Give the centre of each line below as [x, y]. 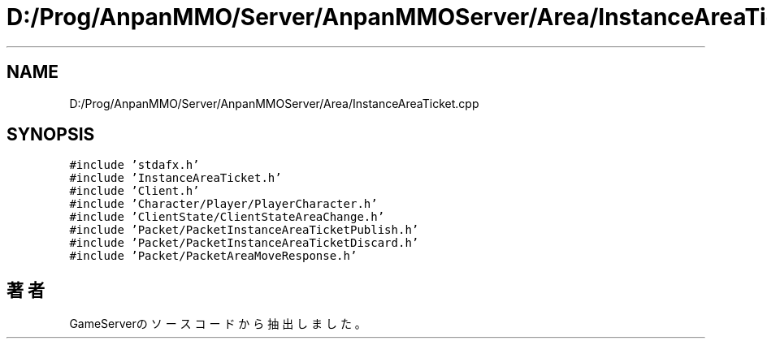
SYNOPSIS [51, 135]
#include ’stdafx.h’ [134, 165]
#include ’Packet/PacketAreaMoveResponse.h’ [213, 256]
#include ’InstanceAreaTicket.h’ [175, 178]
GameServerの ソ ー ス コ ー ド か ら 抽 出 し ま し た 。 [218, 324]
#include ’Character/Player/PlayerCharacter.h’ [223, 204]
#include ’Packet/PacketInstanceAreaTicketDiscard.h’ [244, 243]
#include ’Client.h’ [134, 191]
